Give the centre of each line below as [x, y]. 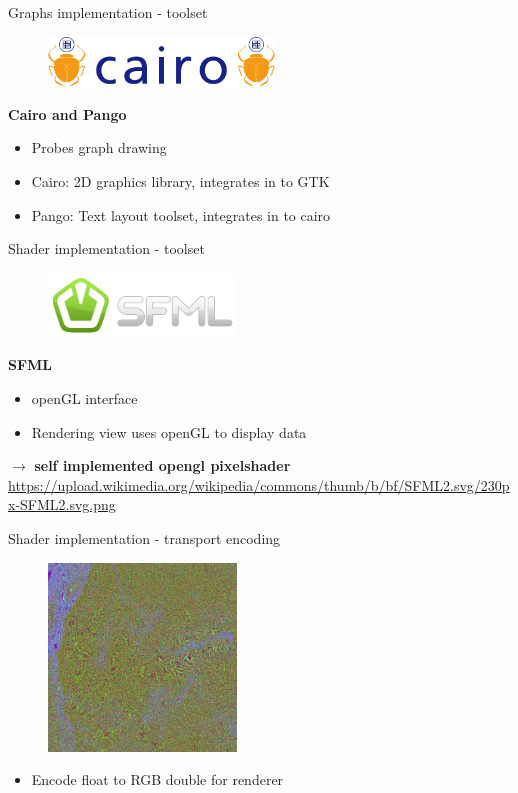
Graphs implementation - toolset [108, 12]
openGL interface [84, 398]
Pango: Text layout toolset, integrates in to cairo [181, 214]
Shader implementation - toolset [106, 248]
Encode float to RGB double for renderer [157, 779]
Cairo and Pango [67, 113]
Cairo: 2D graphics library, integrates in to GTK [180, 181]
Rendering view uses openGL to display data [169, 431]
